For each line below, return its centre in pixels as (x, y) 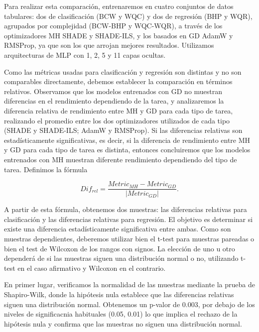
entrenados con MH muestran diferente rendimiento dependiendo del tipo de (121, 159)
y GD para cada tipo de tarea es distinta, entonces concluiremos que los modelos (127, 150)
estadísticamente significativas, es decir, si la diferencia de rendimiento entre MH (127, 140)
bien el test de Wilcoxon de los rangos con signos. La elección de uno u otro (120, 248)
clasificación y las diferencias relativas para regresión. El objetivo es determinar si (129, 219)
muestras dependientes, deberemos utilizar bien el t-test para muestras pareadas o (129, 238)
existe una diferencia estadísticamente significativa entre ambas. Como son (118, 229)
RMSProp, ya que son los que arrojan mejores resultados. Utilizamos (109, 45)
